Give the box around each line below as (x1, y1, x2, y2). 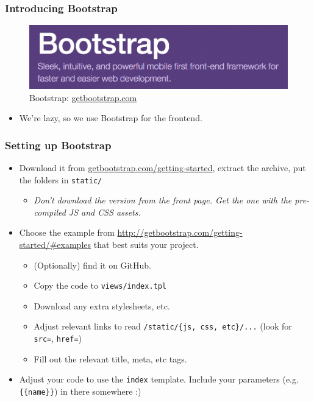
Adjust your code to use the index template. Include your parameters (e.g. (19, 373, 299, 386)
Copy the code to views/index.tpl (34, 279, 167, 292)
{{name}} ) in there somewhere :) (19, 384, 141, 397)
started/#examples (19, 238, 91, 250)
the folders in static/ (19, 173, 102, 186)
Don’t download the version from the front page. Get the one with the (34, 194, 292, 206)
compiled (34, 205, 66, 218)
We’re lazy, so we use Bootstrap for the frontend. (19, 111, 202, 124)
